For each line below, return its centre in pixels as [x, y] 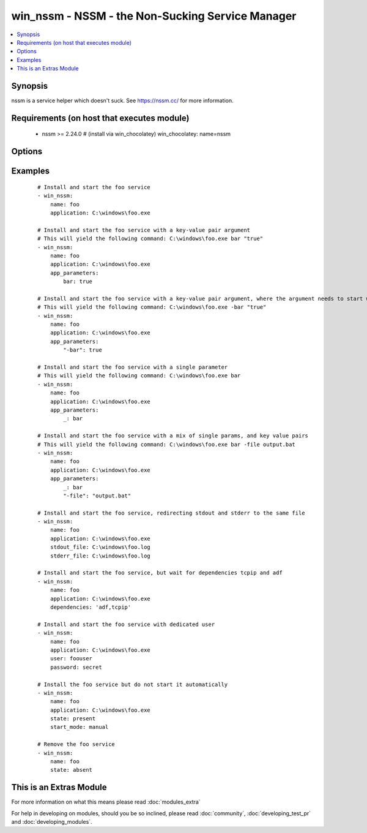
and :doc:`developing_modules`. [52, 822]
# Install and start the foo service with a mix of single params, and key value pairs [173, 436]
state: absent [71, 770]
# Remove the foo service [76, 744]
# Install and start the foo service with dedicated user [126, 624]
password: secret [76, 667]
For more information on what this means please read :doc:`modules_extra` [106, 802]
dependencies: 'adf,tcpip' [91, 607]
